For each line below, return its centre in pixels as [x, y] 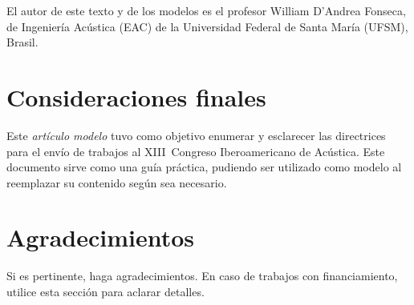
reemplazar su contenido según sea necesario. [117, 182]
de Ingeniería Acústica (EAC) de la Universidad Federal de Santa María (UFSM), [207, 26]
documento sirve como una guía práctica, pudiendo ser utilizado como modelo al [204, 167]
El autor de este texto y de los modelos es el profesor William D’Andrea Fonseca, [206, 10]
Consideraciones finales [136, 96]
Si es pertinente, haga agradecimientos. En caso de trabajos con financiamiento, [202, 276]
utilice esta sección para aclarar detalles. [106, 291]
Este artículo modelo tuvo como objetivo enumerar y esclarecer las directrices [196, 135]
